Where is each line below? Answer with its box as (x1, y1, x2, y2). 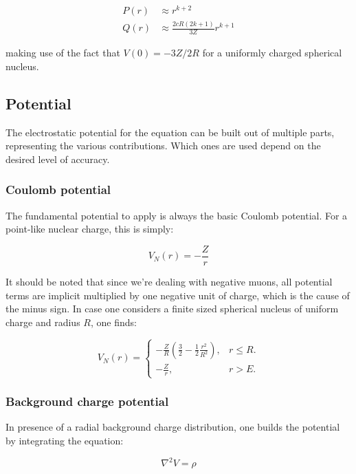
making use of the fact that (5, 45, 120, 60)
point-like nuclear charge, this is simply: (5, 222, 174, 236)
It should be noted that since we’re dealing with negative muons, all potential (5, 274, 333, 288)
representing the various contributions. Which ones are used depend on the (5, 138, 321, 153)
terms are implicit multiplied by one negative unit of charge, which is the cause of (5, 288, 350, 302)
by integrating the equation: (5, 433, 124, 448)
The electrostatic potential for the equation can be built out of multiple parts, (5, 125, 335, 139)
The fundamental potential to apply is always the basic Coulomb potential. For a (5, 208, 348, 222)
